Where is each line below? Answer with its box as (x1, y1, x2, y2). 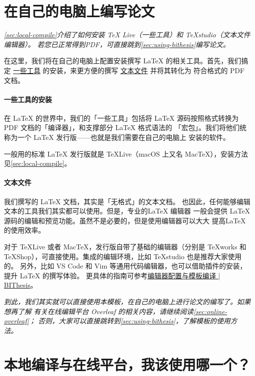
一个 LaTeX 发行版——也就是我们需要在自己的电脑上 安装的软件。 (17, 132, 230, 142)
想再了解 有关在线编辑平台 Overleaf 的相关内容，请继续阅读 (4, 306, 194, 316)
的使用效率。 (4, 225, 45, 235)
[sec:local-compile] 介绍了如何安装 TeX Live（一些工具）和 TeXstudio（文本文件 (4, 29, 251, 40)
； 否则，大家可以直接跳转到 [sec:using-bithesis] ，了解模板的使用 (29, 316, 231, 326)
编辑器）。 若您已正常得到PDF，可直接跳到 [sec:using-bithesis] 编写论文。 (4, 39, 230, 49)
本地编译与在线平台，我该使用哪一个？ (4, 354, 251, 374)
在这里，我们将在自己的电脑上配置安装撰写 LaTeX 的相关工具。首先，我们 (4, 55, 241, 66)
